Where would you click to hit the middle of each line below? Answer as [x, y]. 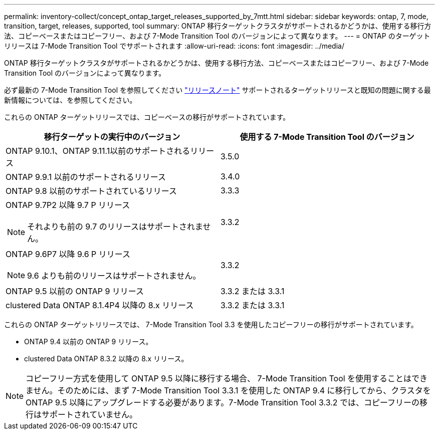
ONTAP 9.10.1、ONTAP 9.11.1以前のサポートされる [98, 151]
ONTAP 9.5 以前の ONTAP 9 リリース [75, 291]
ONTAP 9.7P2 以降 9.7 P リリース [68, 205]
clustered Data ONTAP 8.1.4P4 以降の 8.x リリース [100, 305]
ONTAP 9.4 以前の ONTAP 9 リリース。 [88, 342]
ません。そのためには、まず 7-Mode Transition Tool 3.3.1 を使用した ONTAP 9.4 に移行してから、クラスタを [228, 390]
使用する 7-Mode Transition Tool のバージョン [327, 137]
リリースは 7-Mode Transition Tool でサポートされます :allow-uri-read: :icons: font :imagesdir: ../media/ [174, 46]
